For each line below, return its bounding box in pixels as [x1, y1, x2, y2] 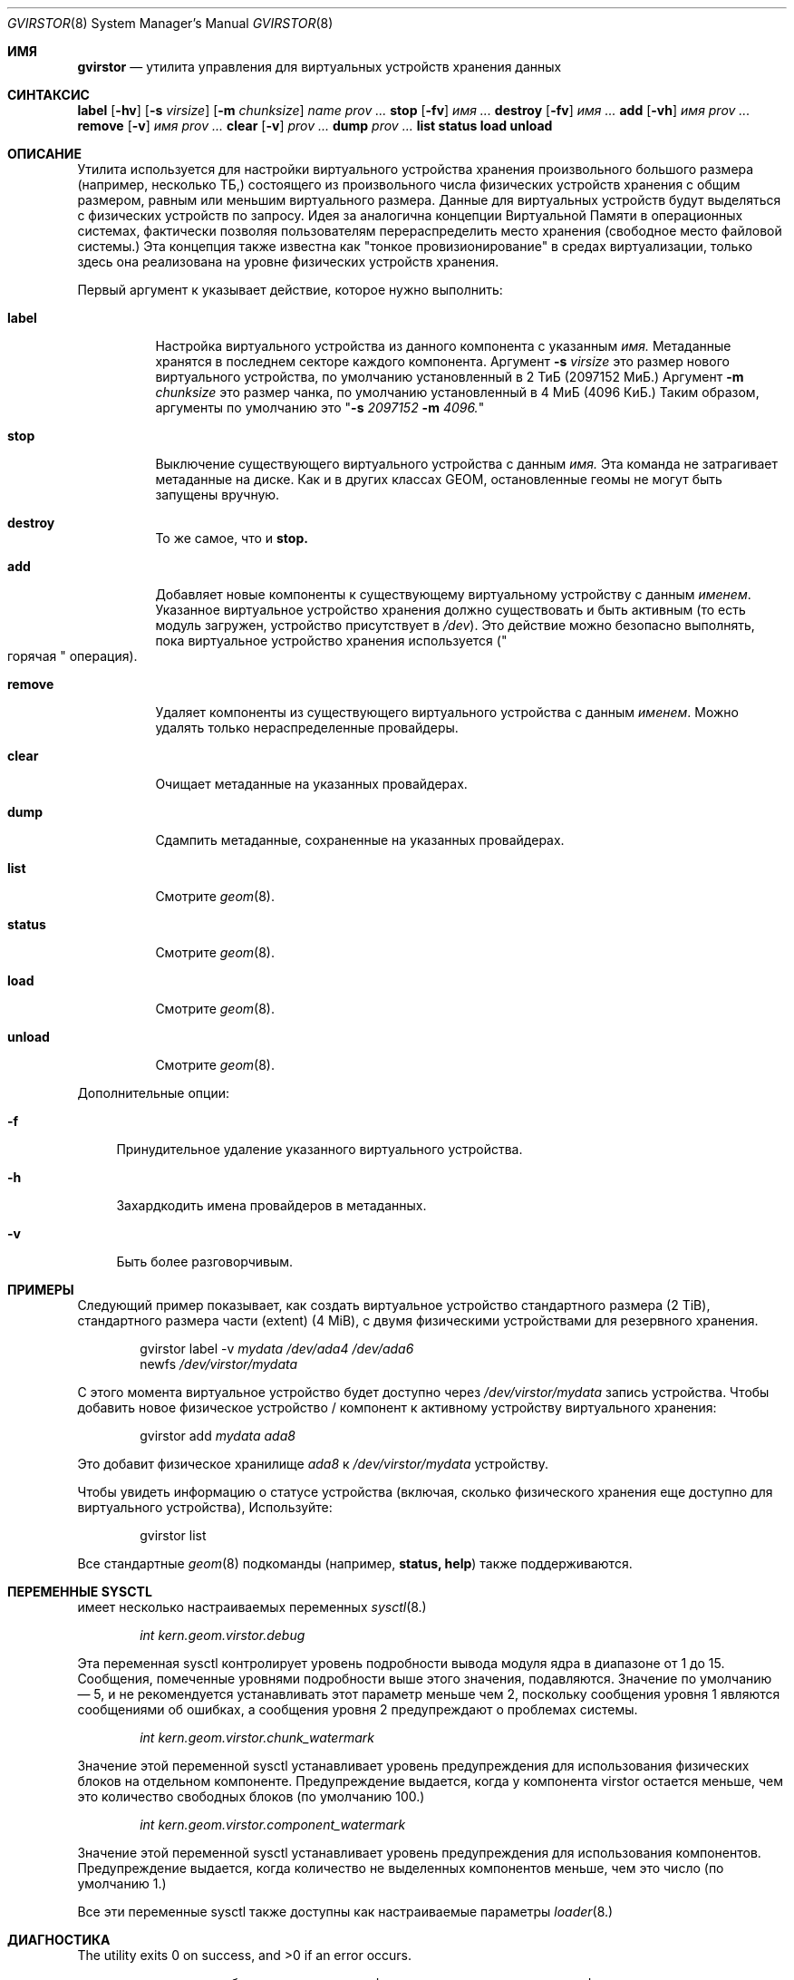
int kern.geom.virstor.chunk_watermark [140, 1730, 374, 1745]
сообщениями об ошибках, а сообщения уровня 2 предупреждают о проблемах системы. [77, 1702, 638, 1717]
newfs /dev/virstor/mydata [140, 1356, 298, 1372]
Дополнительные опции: [77, 1085, 229, 1101]
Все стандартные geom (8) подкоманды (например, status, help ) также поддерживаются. [77, 1556, 633, 1571]
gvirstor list [140, 1528, 207, 1543]
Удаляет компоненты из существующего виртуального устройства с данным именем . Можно [155, 704, 739, 720]
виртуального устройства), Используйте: [77, 1500, 333, 1515]
